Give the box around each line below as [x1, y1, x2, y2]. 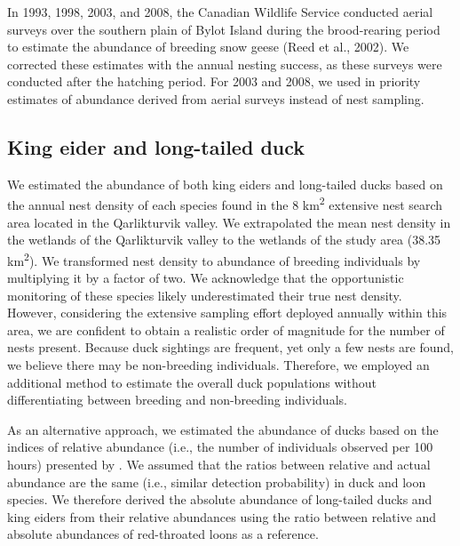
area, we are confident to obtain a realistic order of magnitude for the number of [7, 320, 445, 339]
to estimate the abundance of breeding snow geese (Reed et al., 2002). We [7, 37, 409, 56]
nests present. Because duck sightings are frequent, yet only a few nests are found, [7, 338, 454, 357]
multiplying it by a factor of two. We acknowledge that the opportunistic [7, 269, 404, 287]
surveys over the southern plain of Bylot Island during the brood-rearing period [7, 20, 440, 38]
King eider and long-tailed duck [7, 132, 305, 160]
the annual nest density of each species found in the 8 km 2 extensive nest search [7, 193, 443, 214]
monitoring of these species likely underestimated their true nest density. [7, 285, 402, 304]
